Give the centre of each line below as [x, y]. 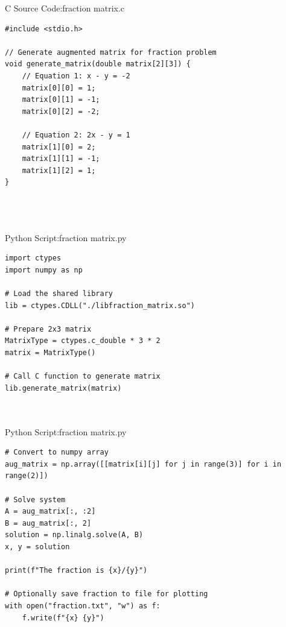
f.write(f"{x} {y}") [63, 618]
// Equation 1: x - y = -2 [76, 76]
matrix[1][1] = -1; [61, 159]
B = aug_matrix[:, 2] [48, 523]
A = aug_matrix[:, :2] [50, 512]
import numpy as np [44, 270]
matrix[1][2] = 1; [59, 170]
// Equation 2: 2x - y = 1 [76, 135]
